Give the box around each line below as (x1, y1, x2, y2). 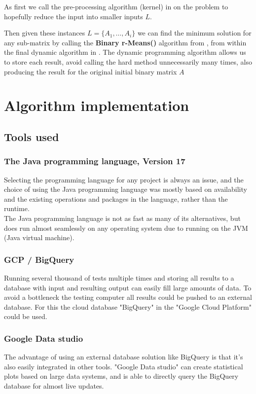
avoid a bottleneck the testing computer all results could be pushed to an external (4, 292, 252, 302)
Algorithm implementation (4, 95, 189, 115)
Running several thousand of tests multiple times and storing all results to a (4, 272, 234, 283)
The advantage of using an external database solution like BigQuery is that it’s (4, 352, 243, 362)
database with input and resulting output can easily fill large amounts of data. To (4, 282, 252, 292)
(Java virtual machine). (4, 232, 74, 243)
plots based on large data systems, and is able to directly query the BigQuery (4, 371, 239, 381)
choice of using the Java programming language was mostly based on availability (4, 184, 247, 194)
